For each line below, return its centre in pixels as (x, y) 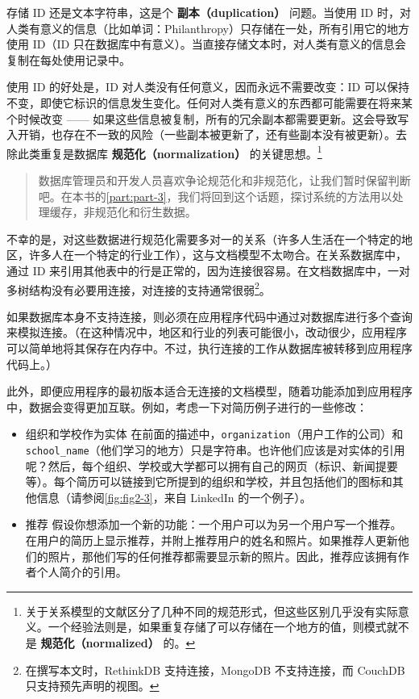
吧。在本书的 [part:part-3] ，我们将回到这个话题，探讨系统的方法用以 (215, 196)
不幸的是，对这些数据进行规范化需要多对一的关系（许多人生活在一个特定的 (204, 239)
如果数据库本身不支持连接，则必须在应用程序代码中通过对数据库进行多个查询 (209, 316)
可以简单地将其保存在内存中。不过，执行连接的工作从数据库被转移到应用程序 (209, 348)
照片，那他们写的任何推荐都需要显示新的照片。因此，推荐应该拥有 (223, 556)
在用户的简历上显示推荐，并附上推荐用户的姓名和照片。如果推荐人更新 (212, 540)
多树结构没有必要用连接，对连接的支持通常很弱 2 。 (139, 288)
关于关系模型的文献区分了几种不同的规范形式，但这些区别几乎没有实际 (212, 611)
